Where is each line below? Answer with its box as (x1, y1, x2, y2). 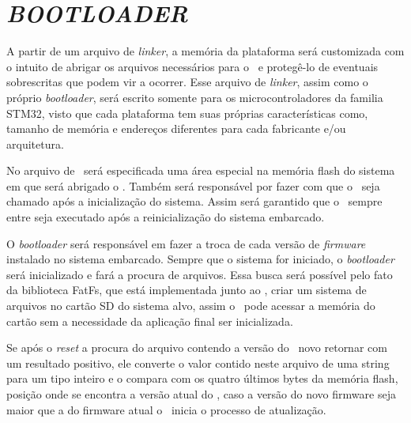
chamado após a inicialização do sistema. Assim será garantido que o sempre (6, 193, 383, 210)
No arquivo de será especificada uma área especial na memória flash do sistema (6, 162, 395, 179)
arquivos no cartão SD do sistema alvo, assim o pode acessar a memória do (6, 297, 375, 314)
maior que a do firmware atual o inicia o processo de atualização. (6, 401, 326, 417)
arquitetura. (6, 135, 64, 152)
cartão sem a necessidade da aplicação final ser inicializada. (6, 312, 293, 329)
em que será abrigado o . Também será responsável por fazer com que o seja (6, 177, 380, 194)
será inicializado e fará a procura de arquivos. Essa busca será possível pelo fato (6, 266, 393, 282)
